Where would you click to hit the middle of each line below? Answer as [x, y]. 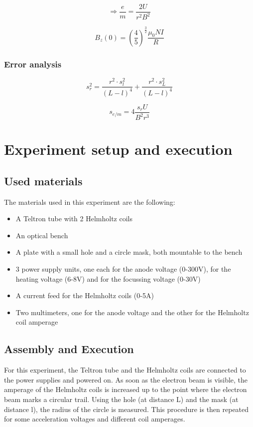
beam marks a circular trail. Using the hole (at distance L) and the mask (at [121, 399]
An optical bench [42, 235]
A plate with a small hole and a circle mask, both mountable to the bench [129, 252]
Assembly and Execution [69, 349]
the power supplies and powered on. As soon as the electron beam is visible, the [126, 379]
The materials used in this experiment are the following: [90, 202]
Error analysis [33, 64]
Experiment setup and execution [118, 149]
